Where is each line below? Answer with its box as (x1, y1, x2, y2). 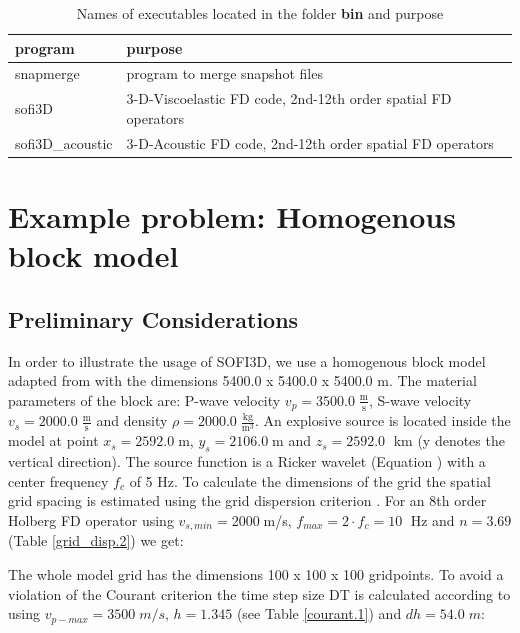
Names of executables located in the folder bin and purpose (76, 3, 444, 23)
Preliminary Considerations (8, 303, 299, 334)
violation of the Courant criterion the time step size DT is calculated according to (8, 583, 511, 604)
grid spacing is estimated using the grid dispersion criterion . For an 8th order (8, 490, 487, 511)
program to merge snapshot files (126, 63, 323, 84)
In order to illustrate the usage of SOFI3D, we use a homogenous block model (8, 350, 486, 371)
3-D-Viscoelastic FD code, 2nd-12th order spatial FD (126, 88, 452, 109)
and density (96, 410, 168, 431)
